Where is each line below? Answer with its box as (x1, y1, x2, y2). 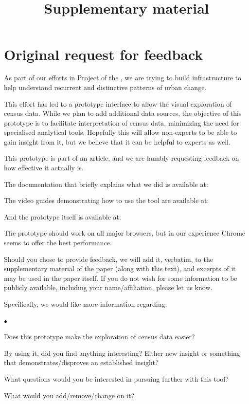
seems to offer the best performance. (4, 238, 112, 248)
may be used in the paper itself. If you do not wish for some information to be (4, 273, 237, 283)
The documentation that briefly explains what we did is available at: (4, 179, 208, 189)
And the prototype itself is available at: (4, 211, 121, 221)
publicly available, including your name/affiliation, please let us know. (4, 282, 213, 293)
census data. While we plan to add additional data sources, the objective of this (4, 108, 242, 118)
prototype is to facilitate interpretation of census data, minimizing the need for (4, 117, 239, 128)
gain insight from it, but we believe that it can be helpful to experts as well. (4, 136, 231, 147)
